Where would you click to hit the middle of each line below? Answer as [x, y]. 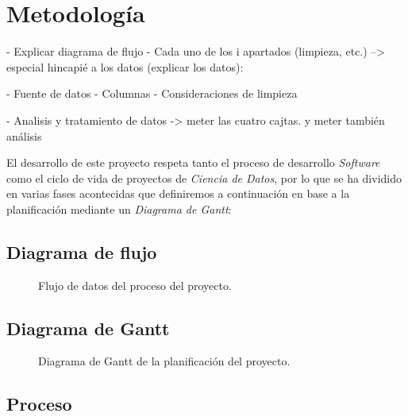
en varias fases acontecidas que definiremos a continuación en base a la [178, 193]
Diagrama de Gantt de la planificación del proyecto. [164, 361]
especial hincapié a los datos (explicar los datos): [125, 66]
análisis [24, 135]
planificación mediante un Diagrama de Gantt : [119, 208]
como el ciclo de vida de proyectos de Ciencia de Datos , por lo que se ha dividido [204, 178]
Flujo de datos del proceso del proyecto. [135, 285]
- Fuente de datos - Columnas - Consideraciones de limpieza [152, 93]
